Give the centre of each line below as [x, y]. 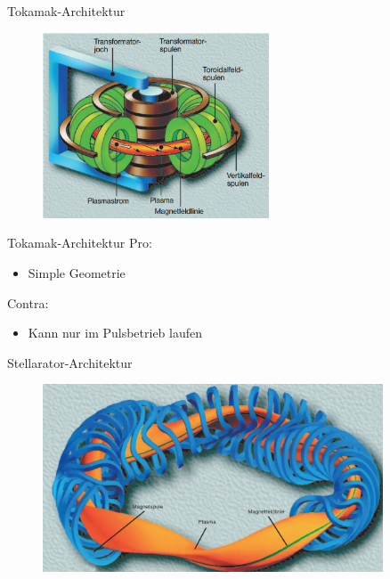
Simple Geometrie [77, 273]
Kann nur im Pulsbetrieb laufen [115, 333]
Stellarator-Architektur [70, 362]
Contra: [28, 302]
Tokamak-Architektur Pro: [80, 243]
